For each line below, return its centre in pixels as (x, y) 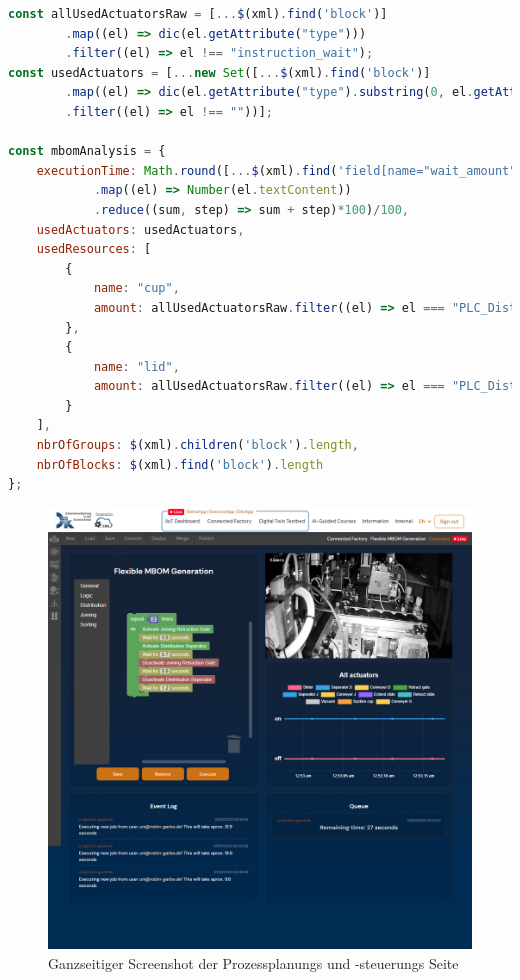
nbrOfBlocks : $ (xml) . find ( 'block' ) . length (180, 464)
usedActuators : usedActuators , (140, 229)
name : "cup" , (136, 288)
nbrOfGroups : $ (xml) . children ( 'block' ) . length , (197, 445)
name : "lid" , (136, 366)
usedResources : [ (94, 249)
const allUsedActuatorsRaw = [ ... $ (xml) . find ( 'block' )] (198, 14)
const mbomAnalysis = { (87, 151)
